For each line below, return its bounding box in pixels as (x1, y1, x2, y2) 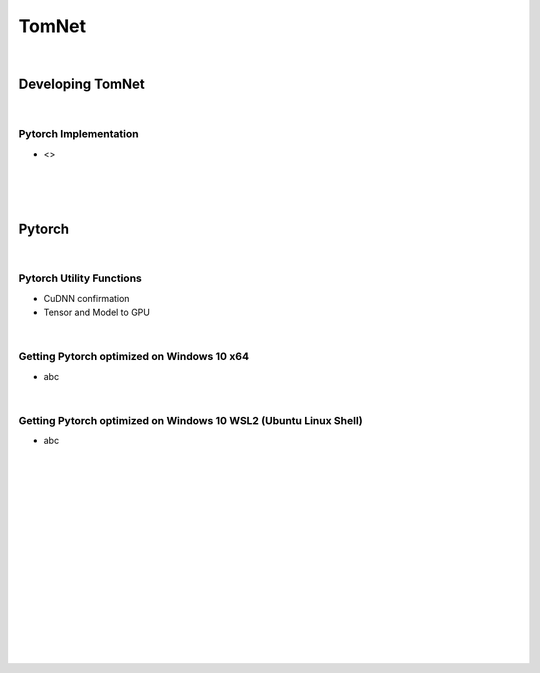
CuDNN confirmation (43, 292, 130, 304)
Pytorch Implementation (18, 127, 139, 141)
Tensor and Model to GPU (43, 306, 150, 319)
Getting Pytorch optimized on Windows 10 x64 (18, 350, 250, 364)
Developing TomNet (18, 76, 145, 93)
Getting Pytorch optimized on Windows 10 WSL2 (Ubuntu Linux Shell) (18, 413, 364, 427)
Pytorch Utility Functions (18, 271, 142, 285)
